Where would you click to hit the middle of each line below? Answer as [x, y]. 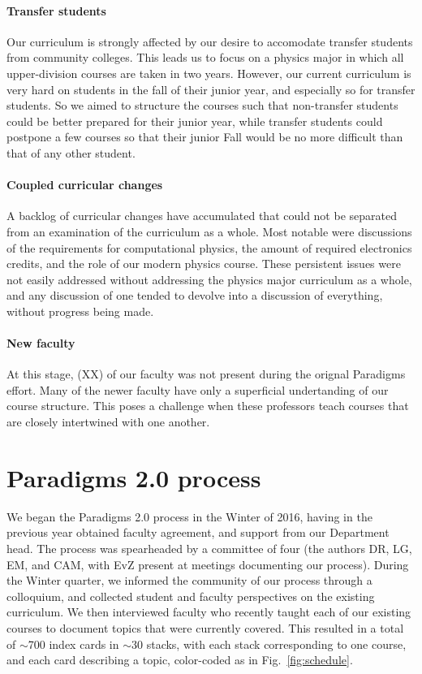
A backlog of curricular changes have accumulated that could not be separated [202, 216]
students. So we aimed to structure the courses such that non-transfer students [202, 105]
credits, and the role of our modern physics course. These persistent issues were [204, 264]
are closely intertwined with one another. [108, 422]
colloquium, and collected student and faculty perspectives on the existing [191, 596]
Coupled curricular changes [85, 185]
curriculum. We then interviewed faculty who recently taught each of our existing [209, 612]
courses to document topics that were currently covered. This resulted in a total [205, 627]
